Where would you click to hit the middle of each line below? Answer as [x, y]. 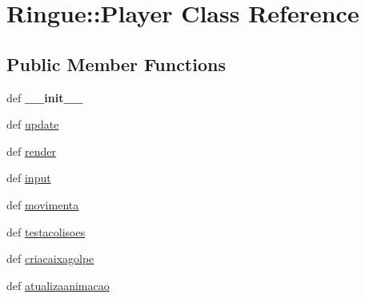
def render [31, 151]
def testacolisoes [46, 231]
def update [33, 124]
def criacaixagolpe [50, 258]
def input [29, 178]
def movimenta [43, 204]
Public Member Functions [116, 64]
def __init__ [45, 97]
